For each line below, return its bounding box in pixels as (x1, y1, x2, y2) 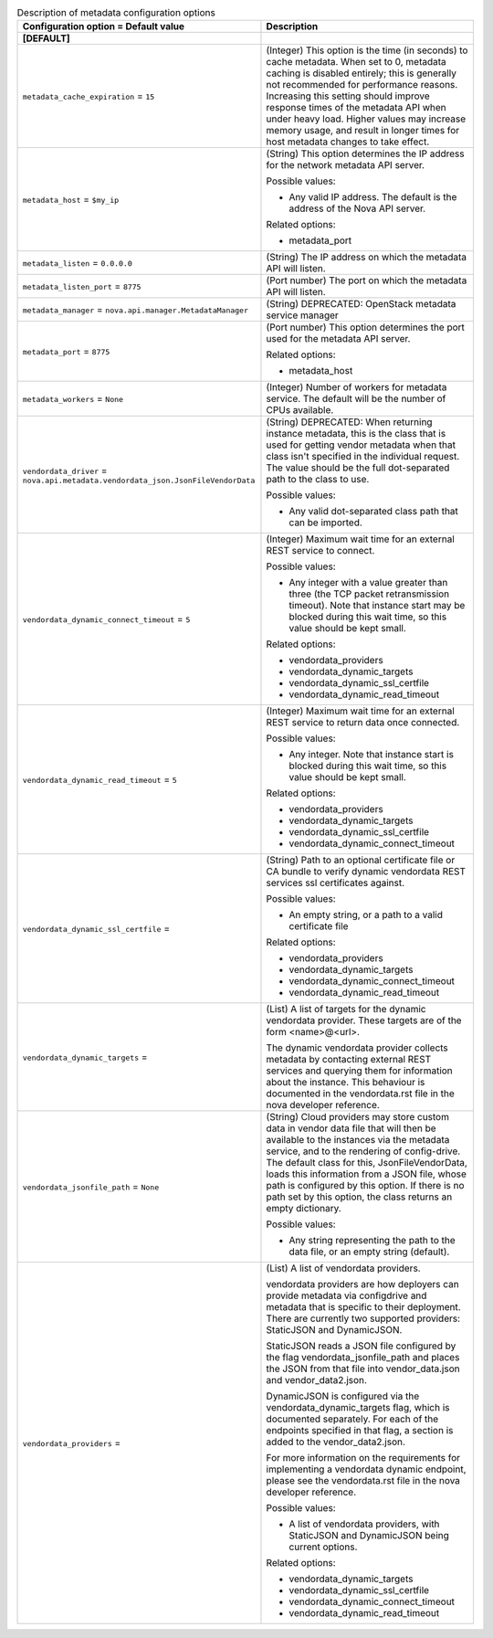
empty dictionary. (266, 1202, 341, 1215)
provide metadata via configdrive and (266, 1289, 427, 1302)
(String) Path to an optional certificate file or (266, 854, 456, 867)
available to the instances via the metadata (266, 1134, 450, 1147)
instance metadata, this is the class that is (266, 428, 446, 440)
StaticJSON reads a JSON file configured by (266, 1339, 456, 1352)
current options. (288, 1540, 358, 1553)
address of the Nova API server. (288, 202, 426, 215)
